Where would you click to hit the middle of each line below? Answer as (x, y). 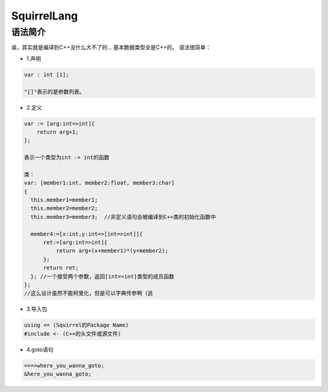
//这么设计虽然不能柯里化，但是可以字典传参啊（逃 (88, 293)
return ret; (61, 268)
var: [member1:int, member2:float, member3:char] (99, 183)
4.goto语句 (40, 350)
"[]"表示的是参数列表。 (54, 92)
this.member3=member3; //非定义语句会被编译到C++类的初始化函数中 (123, 217)
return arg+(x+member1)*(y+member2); (112, 251)
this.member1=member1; (64, 200)
